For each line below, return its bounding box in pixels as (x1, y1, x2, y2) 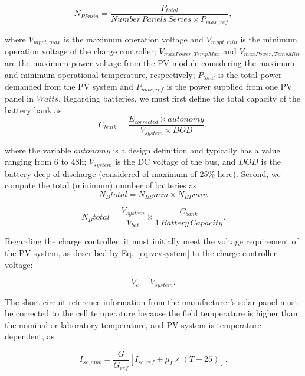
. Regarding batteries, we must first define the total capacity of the (58, 92, 301, 104)
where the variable (5, 143, 71, 156)
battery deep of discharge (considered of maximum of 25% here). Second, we (5, 167, 281, 179)
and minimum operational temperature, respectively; (5, 68, 195, 81)
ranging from (5, 155, 52, 168)
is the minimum (240, 32, 297, 45)
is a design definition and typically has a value (113, 143, 280, 156)
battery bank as (5, 103, 62, 116)
